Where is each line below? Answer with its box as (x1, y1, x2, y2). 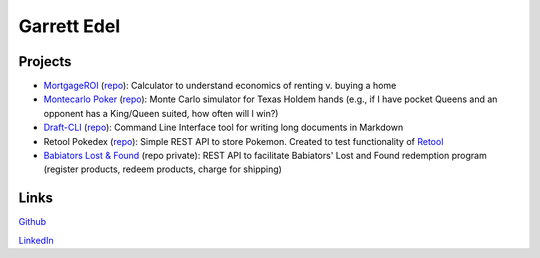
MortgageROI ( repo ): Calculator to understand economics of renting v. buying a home (43, 80, 397, 92)
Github (18, 216, 47, 228)
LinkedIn (18, 234, 54, 246)
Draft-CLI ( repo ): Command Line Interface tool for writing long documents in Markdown (43, 121, 404, 134)
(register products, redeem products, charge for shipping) (43, 163, 282, 175)
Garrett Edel (18, 15, 121, 37)
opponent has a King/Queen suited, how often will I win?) (43, 107, 279, 119)
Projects (18, 53, 72, 70)
